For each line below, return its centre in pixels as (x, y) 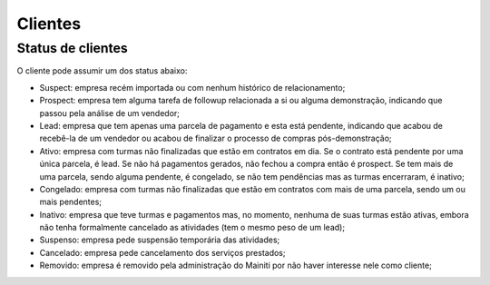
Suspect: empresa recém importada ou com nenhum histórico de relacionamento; (192, 87)
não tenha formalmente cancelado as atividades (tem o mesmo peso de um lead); (192, 228)
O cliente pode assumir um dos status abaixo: (102, 71)
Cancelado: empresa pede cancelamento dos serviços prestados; (162, 252)
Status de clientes (73, 48)
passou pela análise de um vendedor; (110, 113)
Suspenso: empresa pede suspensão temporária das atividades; (160, 240)
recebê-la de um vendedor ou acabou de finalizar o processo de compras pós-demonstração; (216, 138)
